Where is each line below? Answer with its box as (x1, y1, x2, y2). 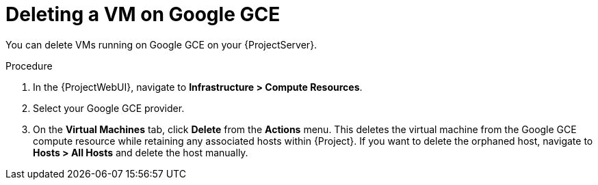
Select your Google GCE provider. (33, 102, 185, 114)
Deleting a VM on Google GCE (5, 3, 281, 26)
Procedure (5, 59, 53, 72)
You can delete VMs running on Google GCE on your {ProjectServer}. (5, 38, 317, 51)
